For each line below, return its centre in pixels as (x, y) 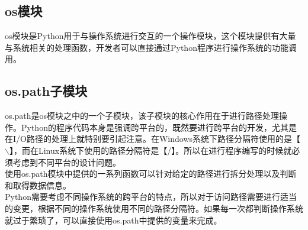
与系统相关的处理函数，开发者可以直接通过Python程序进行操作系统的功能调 (151, 47)
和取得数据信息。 (38, 185)
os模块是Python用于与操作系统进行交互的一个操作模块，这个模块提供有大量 (150, 36)
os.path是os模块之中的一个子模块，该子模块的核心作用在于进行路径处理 (142, 116)
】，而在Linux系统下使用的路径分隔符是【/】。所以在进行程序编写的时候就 (150, 150)
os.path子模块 (46, 91)
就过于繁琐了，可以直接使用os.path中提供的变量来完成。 (113, 220)
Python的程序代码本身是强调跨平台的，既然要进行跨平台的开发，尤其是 (159, 127)
